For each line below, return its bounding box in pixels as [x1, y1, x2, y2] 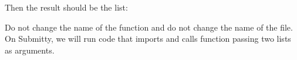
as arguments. [5, 44, 55, 56]
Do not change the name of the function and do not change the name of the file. [5, 21, 293, 33]
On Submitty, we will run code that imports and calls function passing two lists [5, 32, 291, 45]
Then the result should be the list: [5, 1, 128, 13]
